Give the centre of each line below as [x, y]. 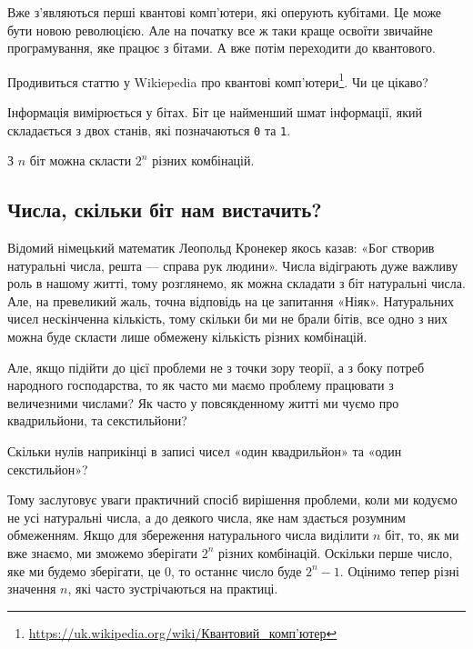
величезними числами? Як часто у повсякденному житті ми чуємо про [203, 402]
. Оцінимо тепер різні [399, 570]
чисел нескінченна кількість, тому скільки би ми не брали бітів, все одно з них [228, 319]
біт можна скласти [81, 160]
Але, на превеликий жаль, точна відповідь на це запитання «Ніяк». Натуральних [231, 300]
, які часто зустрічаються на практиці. [173, 589]
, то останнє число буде [236, 570]
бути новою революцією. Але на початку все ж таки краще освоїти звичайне [220, 30]
